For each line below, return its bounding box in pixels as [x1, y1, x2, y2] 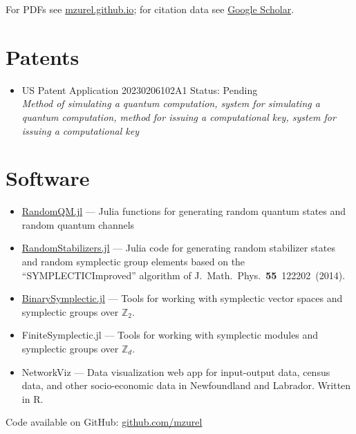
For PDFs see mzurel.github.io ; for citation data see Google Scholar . [6, 2, 294, 16]
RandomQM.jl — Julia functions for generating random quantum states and [21, 204, 346, 218]
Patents [6, 42, 79, 70]
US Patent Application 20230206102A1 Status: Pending [21, 82, 258, 97]
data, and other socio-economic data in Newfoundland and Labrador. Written [21, 378, 351, 393]
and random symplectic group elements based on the [21, 254, 245, 268]
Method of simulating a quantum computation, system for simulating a [21, 96, 320, 111]
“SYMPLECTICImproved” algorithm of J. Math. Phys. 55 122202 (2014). [21, 267, 346, 282]
